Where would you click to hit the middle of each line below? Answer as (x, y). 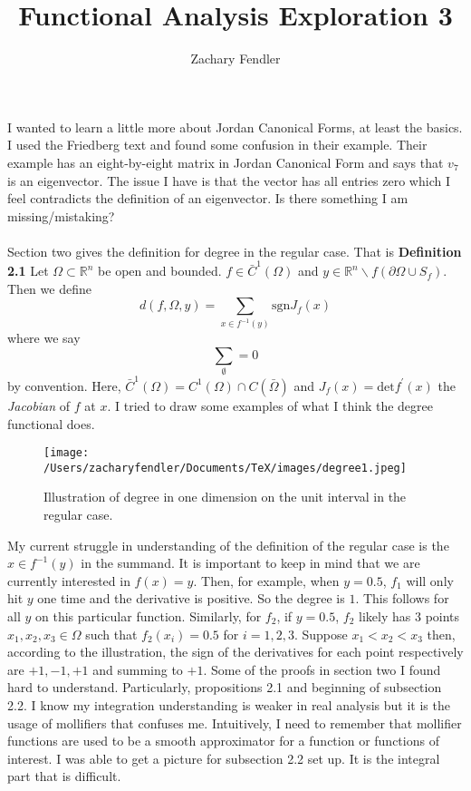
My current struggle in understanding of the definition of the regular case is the (228, 545)
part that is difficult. (64, 776)
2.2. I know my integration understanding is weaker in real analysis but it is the (229, 705)
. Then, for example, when (266, 580)
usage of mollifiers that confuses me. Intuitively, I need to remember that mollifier (235, 723)
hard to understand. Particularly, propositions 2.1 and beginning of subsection (225, 687)
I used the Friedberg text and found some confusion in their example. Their (217, 145)
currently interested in (69, 580)
